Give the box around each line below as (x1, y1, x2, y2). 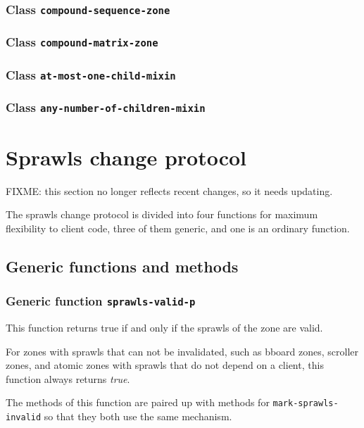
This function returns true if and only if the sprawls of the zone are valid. (6, 320, 323, 335)
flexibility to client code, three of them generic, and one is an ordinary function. (6, 220, 350, 235)
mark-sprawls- (272, 398, 339, 409)
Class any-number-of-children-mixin (6, 99, 206, 116)
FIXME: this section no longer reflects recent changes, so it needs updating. (6, 183, 333, 198)
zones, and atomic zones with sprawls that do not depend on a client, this (6, 358, 324, 372)
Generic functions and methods (6, 255, 239, 277)
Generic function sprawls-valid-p (6, 292, 196, 310)
